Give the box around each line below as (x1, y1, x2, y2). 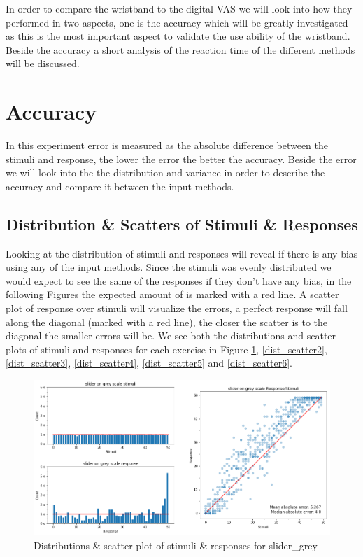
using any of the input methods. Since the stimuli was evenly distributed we (6, 260, 332, 274)
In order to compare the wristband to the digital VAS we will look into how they (6, 1, 353, 15)
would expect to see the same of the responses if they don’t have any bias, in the (6, 273, 352, 288)
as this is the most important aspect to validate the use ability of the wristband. (6, 29, 350, 43)
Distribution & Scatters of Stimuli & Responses (6, 213, 358, 234)
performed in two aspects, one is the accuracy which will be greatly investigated (6, 15, 348, 29)
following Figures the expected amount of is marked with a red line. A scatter (6, 287, 339, 302)
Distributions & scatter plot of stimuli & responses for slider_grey (34, 537, 318, 552)
